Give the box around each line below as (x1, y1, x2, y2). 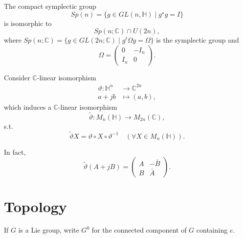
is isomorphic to (4, 18, 52, 28)
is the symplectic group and (156, 35, 239, 45)
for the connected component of (91, 225, 187, 235)
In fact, (4, 146, 26, 157)
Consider (4, 72, 30, 82)
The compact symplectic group (4, 1, 96, 11)
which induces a (4, 101, 51, 112)
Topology (4, 196, 67, 216)
